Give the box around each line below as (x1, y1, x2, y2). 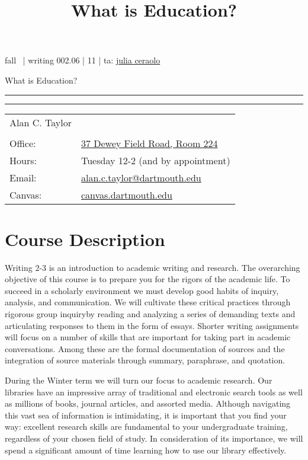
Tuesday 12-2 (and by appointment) (81, 153, 230, 167)
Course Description (5, 226, 165, 251)
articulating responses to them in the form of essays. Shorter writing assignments (5, 319, 299, 331)
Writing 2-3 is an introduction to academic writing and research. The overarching (5, 261, 300, 273)
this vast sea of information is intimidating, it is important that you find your (5, 408, 287, 421)
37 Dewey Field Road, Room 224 (81, 136, 218, 150)
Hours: (9, 153, 37, 167)
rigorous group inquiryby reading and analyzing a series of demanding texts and (5, 308, 296, 320)
